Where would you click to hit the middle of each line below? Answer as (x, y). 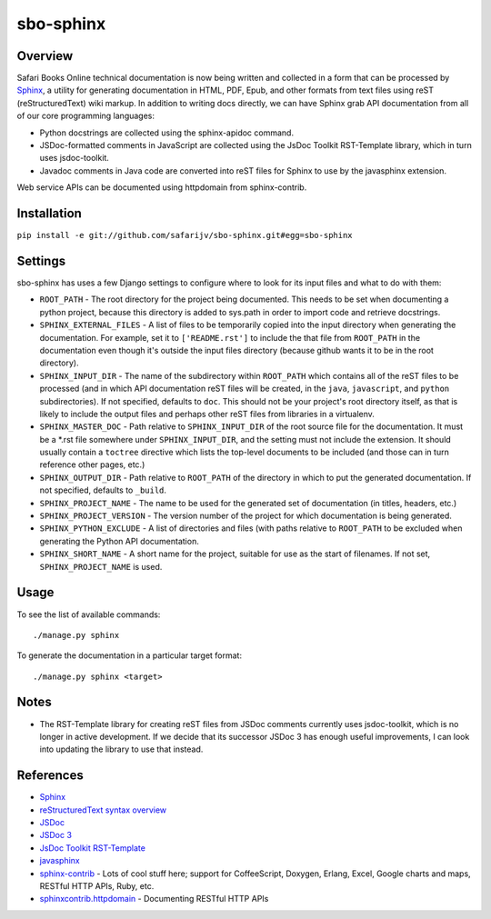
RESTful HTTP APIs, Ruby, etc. (97, 886)
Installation (49, 213)
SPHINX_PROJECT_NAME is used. (101, 566)
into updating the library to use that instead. (121, 749)
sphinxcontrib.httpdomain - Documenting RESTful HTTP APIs (154, 899)
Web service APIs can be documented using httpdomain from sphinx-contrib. (162, 187)
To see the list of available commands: (89, 614)
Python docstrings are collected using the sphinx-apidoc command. (167, 133)
